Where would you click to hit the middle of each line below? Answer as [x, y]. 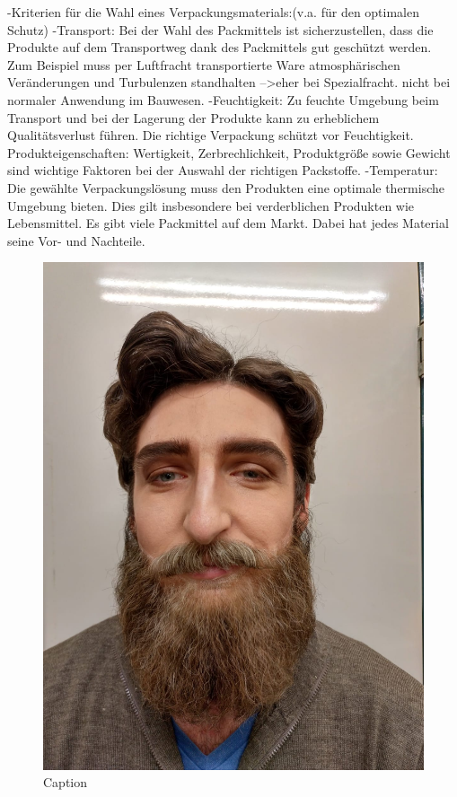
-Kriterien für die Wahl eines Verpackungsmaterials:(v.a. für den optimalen [214, 12]
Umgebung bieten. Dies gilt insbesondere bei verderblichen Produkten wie [211, 205]
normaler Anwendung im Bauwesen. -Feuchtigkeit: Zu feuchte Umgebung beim [223, 99]
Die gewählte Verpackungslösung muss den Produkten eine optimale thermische [226, 187]
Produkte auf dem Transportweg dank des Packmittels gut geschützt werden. [220, 47]
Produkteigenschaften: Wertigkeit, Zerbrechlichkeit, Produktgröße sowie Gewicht [229, 152]
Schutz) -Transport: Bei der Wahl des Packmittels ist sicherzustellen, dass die [220, 29]
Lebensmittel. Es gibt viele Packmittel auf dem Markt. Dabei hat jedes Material [228, 223]
